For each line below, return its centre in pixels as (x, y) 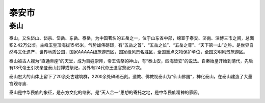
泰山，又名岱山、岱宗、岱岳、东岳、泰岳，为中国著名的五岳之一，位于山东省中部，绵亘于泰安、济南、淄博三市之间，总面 (132, 38)
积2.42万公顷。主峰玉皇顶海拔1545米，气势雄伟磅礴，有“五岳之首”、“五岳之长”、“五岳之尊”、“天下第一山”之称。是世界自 (131, 45)
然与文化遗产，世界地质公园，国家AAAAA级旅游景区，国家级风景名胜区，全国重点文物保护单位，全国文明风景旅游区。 (128, 52)
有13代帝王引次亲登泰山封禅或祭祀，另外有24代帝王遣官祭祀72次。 (77, 67)
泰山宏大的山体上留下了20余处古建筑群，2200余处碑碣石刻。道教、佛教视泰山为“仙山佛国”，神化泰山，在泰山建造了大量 (131, 77)
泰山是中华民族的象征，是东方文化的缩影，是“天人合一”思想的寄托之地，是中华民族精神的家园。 (106, 92)
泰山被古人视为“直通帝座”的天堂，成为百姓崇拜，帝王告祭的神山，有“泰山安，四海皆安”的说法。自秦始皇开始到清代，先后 (131, 61)
